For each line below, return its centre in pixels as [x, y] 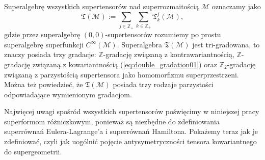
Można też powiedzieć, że [44, 84]
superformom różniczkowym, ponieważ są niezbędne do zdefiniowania [112, 121]
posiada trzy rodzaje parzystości [163, 84]
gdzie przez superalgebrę [42, 34]
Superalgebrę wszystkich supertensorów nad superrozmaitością [102, 6]
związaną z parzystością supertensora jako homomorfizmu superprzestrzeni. [122, 74]
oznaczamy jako [236, 6]
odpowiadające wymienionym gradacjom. [68, 94]
